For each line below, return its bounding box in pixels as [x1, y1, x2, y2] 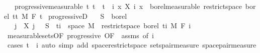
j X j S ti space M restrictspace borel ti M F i [14, 20, 191, 31]
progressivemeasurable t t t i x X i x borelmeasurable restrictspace [14, 1, 242, 11]
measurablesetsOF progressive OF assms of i [7, 30, 154, 40]
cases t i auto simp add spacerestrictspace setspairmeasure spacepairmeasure [7, 40, 256, 50]
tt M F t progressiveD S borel [13, 10, 127, 21]
